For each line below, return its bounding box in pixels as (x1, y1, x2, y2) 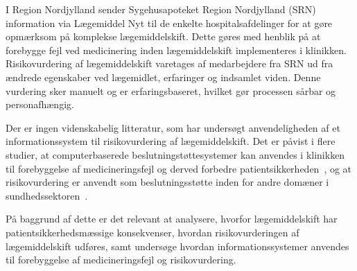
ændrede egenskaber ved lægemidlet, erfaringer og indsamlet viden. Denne (6, 69, 321, 84)
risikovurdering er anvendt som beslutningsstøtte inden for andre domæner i (6, 175, 329, 189)
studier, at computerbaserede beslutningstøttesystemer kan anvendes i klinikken (6, 147, 345, 161)
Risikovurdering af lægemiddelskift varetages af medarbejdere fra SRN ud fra (6, 56, 333, 71)
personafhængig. (6, 97, 74, 112)
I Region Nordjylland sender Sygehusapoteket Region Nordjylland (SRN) (6, 2, 316, 16)
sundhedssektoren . (6, 188, 88, 202)
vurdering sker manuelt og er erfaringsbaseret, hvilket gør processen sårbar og (6, 83, 336, 98)
